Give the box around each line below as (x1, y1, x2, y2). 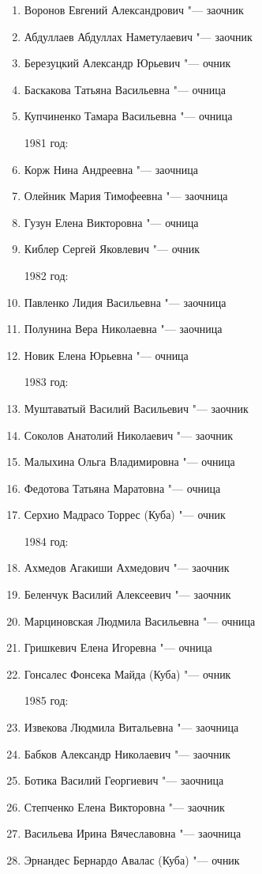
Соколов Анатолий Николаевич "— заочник (24, 426, 233, 443)
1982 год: (24, 267, 69, 283)
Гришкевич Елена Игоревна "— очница (24, 639, 212, 656)
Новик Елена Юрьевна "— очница (24, 346, 189, 363)
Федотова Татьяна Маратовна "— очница (24, 479, 221, 496)
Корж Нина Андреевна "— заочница (24, 161, 198, 177)
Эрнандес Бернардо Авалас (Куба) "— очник (24, 852, 240, 868)
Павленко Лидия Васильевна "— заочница (24, 293, 226, 310)
